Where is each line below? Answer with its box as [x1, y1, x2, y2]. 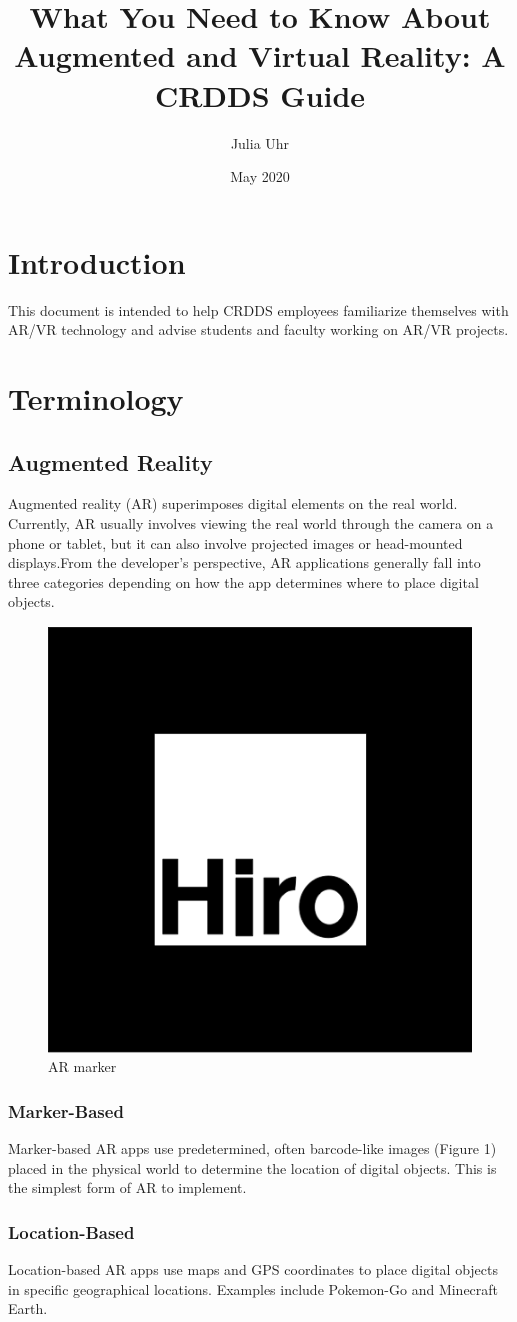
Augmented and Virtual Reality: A [14, 35, 506, 76]
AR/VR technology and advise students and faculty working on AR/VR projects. [8, 319, 509, 340]
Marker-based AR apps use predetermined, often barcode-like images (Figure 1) [8, 1138, 497, 1159]
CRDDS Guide [154, 74, 366, 115]
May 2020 [230, 166, 290, 187]
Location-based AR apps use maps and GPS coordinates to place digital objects [8, 1259, 499, 1280]
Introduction [8, 241, 186, 282]
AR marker [48, 1056, 117, 1077]
